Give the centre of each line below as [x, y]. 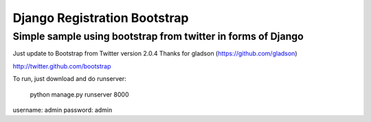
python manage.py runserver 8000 [79, 94]
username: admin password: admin [63, 110]
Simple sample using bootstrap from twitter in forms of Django [158, 36]
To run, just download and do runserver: [69, 79]
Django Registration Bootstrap [101, 18]
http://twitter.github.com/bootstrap [62, 66]
